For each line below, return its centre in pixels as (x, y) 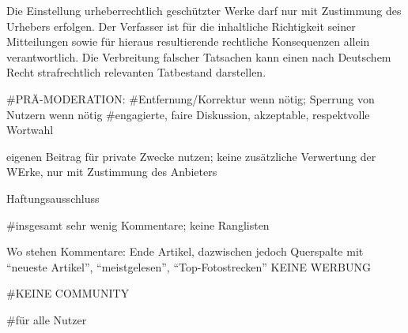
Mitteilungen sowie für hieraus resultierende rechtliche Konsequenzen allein (188, 41)
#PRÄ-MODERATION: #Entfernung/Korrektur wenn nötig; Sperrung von (191, 98)
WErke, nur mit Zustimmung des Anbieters (112, 172)
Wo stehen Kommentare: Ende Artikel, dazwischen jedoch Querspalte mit (185, 251)
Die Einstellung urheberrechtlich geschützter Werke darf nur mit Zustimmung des (204, 10)
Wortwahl (30, 130)
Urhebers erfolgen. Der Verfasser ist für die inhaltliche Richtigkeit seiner (181, 26)
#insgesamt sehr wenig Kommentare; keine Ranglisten (138, 224)
